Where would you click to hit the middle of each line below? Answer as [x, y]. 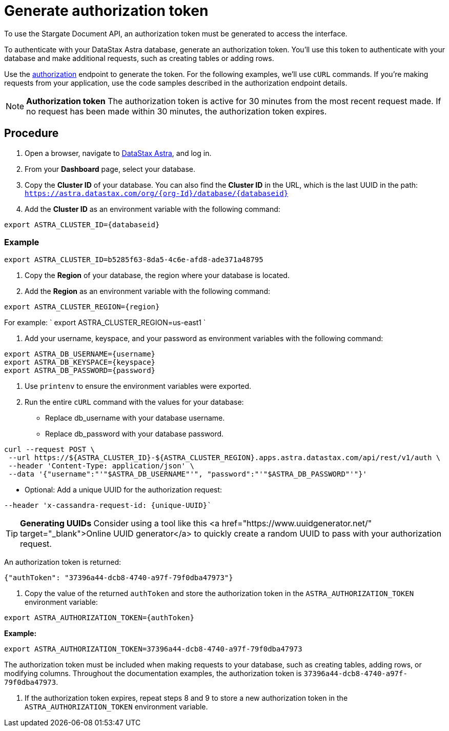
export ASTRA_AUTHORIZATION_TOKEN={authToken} [99, 618]
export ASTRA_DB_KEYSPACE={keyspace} [80, 362]
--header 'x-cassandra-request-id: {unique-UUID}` [108, 506]
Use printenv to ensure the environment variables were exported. [138, 386]
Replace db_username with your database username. [135, 418]
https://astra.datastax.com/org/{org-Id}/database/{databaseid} [157, 193]
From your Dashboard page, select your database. [110, 169]
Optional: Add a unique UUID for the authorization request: [124, 490]
